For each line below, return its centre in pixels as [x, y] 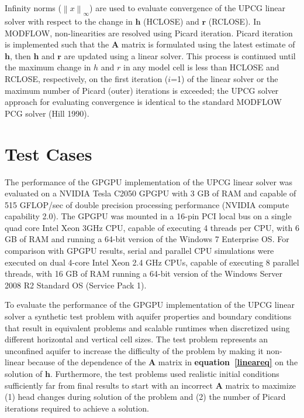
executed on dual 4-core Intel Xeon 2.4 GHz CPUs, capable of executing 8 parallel [152, 262]
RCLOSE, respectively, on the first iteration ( [87, 79]
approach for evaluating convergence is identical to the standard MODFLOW [143, 102]
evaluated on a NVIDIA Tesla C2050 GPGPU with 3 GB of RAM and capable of [151, 193]
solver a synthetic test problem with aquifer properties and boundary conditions [148, 316]
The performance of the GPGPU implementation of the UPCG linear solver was [148, 181]
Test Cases [49, 153]
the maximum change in [48, 67]
